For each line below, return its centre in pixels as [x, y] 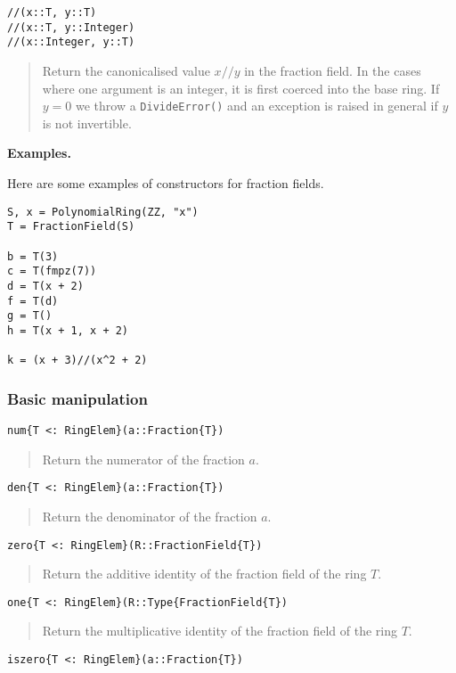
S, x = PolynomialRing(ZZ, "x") [103, 212]
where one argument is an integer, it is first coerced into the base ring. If [241, 88]
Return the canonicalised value [126, 70]
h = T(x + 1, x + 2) [68, 330]
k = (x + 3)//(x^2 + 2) [77, 361]
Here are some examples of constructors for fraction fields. [166, 183]
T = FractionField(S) [71, 227]
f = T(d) [33, 301]
